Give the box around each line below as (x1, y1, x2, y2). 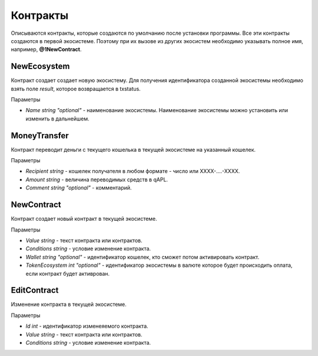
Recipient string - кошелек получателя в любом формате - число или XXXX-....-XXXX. (25, 168, 240, 175)
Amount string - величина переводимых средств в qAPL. (25, 176, 168, 183)
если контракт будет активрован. (25, 270, 110, 277)
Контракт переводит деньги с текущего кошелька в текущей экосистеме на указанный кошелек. (11, 146, 256, 153)
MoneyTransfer (11, 130, 69, 141)
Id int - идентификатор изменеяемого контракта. (25, 322, 148, 330)
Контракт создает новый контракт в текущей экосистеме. (11, 215, 157, 223)
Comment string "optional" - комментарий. (25, 184, 132, 191)
